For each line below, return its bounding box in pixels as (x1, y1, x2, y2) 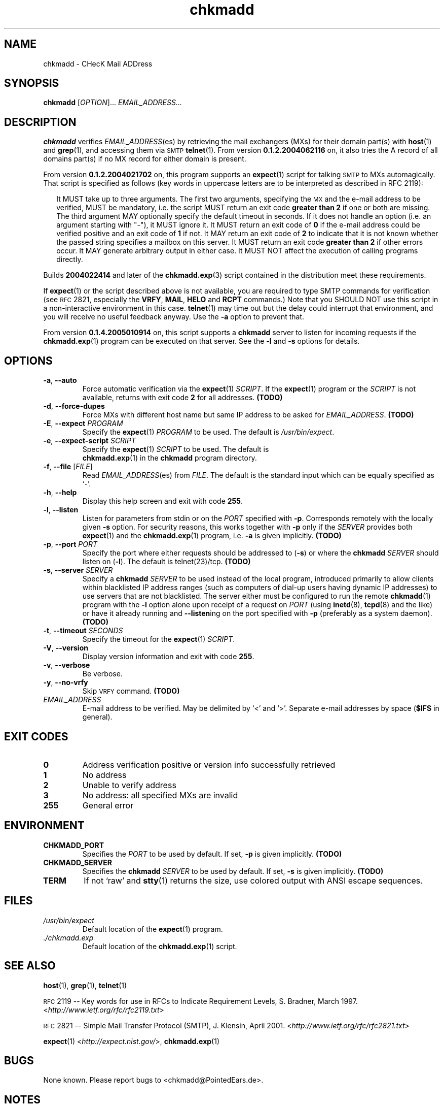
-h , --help (43, 488, 77, 497)
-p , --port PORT (43, 540, 98, 549)
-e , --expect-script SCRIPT (43, 436, 136, 445)
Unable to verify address (82, 779, 176, 790)
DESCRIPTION (4, 115, 77, 128)
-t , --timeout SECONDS (43, 626, 123, 635)
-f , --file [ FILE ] (43, 462, 93, 471)
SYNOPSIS (4, 77, 59, 90)
